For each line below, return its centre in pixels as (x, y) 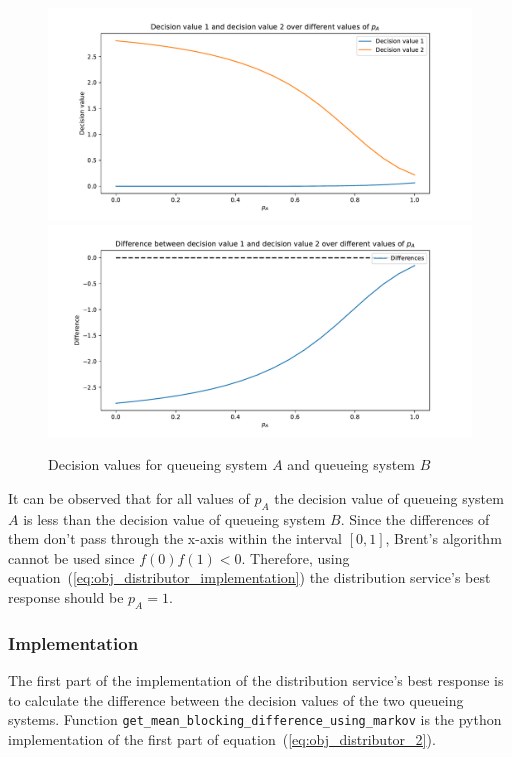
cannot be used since (71, 557)
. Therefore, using (295, 557)
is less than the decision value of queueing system (174, 518)
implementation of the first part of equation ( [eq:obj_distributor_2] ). (222, 738)
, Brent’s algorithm (443, 538)
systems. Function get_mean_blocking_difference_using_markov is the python (255, 719)
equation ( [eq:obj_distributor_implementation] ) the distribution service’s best (249, 577)
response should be (66, 596)
